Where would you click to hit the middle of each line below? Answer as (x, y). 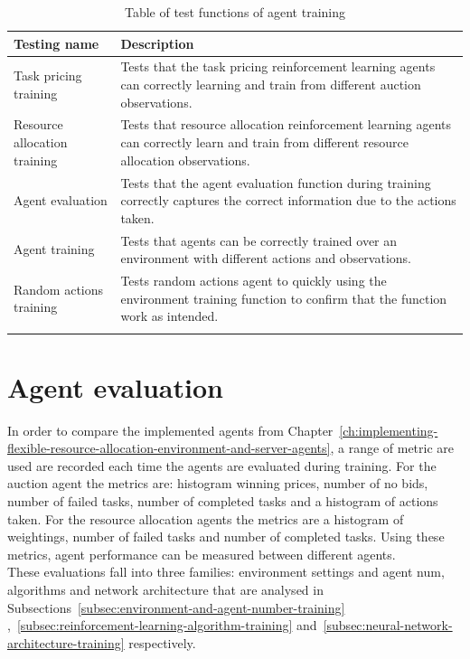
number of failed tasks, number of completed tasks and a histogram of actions (223, 501)
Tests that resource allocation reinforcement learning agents (286, 124)
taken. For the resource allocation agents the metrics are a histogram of (206, 518)
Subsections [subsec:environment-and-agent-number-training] (176, 607)
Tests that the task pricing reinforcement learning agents (278, 66)
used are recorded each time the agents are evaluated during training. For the (222, 465)
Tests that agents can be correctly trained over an (259, 240)
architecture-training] (66, 642)
